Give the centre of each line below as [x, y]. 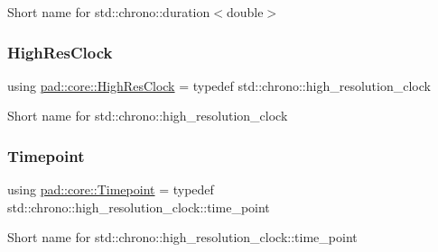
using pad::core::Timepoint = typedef [111, 189]
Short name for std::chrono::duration [109, 12]
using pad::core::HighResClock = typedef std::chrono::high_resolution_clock [219, 85]
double [245, 12]
